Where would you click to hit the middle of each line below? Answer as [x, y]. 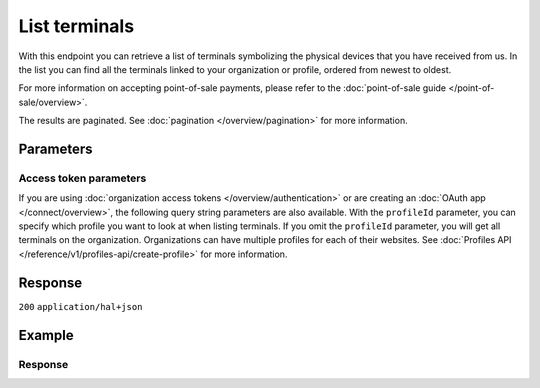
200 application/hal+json [80, 306]
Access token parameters [82, 178]
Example [46, 335]
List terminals [76, 26]
